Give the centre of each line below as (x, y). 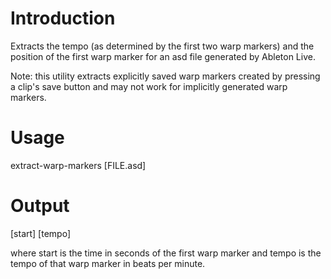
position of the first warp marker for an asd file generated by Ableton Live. (163, 56)
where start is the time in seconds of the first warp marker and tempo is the (166, 253)
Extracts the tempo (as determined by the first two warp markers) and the (162, 46)
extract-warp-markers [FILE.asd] (78, 165)
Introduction (63, 18)
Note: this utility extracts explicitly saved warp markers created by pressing (165, 76)
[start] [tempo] (41, 233)
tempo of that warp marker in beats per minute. (108, 263)
